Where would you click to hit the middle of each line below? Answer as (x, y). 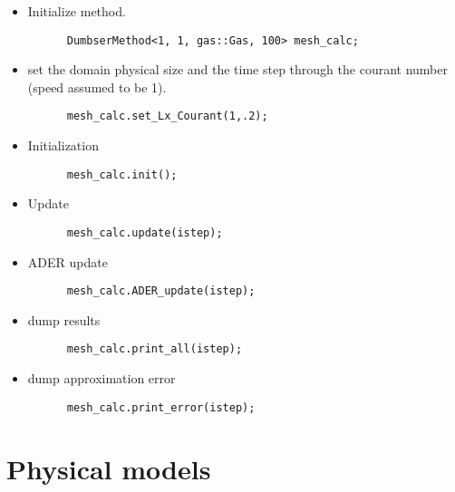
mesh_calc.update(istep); (145, 232)
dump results (64, 319)
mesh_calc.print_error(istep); (161, 407)
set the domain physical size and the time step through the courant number (237, 69)
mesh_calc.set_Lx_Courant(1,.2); (167, 116)
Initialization (63, 145)
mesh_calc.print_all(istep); (155, 349)
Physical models (109, 468)
